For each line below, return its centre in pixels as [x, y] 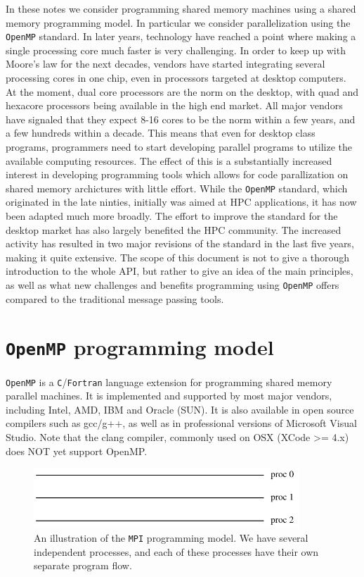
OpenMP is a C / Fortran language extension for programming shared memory [169, 381]
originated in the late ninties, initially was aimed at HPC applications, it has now [181, 202]
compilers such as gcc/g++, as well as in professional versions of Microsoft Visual [181, 423]
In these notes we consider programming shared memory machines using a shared [181, 8]
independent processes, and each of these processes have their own [176, 551]
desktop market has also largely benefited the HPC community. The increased [174, 229]
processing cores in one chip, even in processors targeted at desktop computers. [176, 78]
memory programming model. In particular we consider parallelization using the [178, 22]
